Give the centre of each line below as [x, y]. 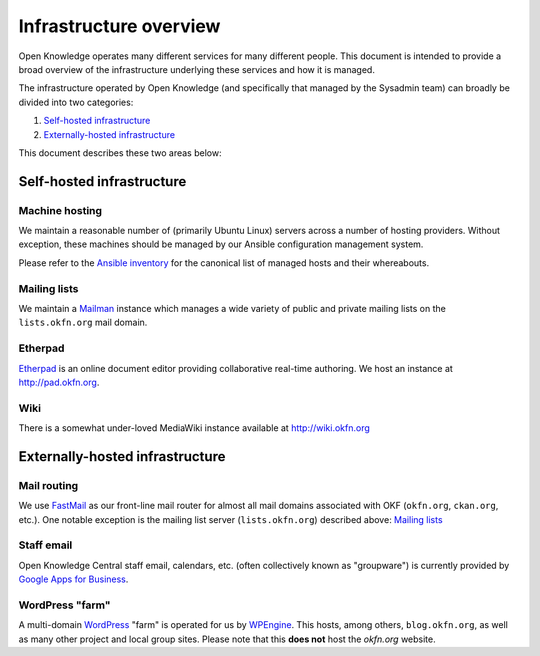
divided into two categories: [76, 102]
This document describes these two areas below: [120, 152]
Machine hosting [60, 210]
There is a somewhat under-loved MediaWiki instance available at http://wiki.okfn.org [194, 428]
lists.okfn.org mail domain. [83, 322]
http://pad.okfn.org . [59, 382]
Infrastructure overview [119, 26]
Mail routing [48, 485]
